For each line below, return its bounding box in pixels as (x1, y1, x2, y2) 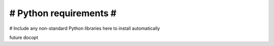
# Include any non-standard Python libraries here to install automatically (9, 25, 160, 31)
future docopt (9, 34, 38, 40)
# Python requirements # (9, 8, 117, 19)
